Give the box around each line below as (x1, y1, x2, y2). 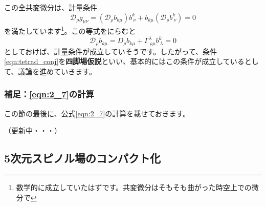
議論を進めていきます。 (18, 66, 96, 76)
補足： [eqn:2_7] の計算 (4, 88, 94, 100)
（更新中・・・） (4, 125, 61, 136)
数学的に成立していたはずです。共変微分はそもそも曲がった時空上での (16, 181, 252, 192)
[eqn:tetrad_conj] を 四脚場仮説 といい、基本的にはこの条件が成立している (4, 56, 245, 67)
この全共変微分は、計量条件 (4, 2, 97, 12)
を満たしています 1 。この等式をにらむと (4, 24, 136, 36)
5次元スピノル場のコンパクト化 (4, 150, 161, 166)
